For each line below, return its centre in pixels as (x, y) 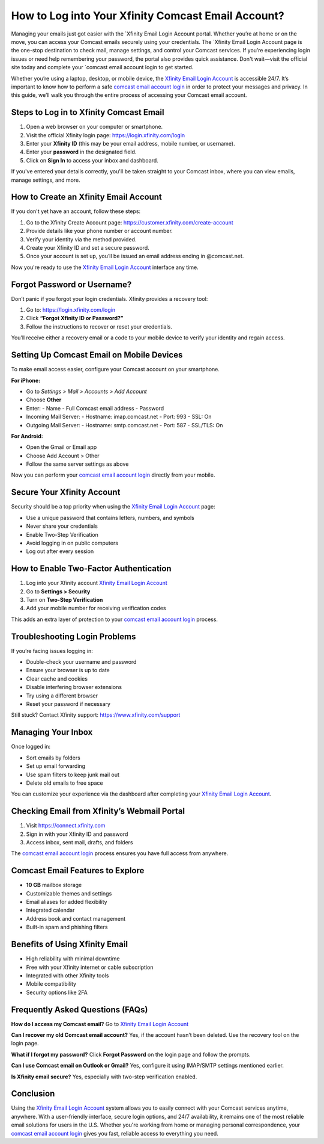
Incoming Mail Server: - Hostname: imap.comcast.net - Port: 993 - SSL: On (119, 417)
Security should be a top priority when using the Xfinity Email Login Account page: (113, 507)
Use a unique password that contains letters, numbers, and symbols (110, 518)
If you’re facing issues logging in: (52, 651)
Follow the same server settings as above (77, 464)
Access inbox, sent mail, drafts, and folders (79, 842)
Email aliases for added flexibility (67, 902)
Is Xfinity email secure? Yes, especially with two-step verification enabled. (104, 1077)
